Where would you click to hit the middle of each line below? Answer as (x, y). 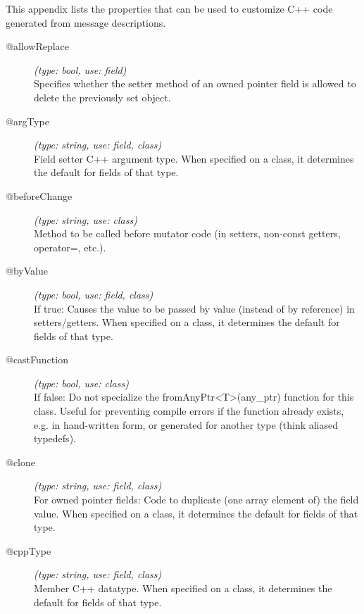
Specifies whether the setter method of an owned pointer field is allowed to (195, 83)
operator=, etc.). (70, 247)
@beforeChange (39, 195)
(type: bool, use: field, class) (94, 294)
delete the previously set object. (102, 97)
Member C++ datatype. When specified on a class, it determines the (183, 588)
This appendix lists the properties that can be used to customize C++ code (169, 8)
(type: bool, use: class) (81, 383)
